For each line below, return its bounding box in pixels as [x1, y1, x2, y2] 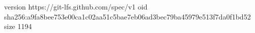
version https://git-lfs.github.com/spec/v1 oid [4, 1, 148, 11]
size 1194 [4, 21, 32, 31]
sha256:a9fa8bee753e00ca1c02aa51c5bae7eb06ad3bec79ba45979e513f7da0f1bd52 [4, 11, 251, 21]
